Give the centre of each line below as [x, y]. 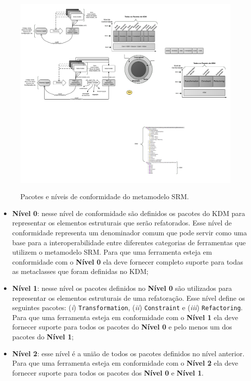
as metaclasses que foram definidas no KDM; [80, 271]
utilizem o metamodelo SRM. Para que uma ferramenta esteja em [112, 252]
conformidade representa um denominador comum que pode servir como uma [129, 233]
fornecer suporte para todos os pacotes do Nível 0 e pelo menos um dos [122, 327]
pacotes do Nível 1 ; [43, 337]
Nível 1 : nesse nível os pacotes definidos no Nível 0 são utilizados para [122, 288]
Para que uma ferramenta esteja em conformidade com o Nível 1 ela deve [125, 317]
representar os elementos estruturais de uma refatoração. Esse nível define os [128, 298]
